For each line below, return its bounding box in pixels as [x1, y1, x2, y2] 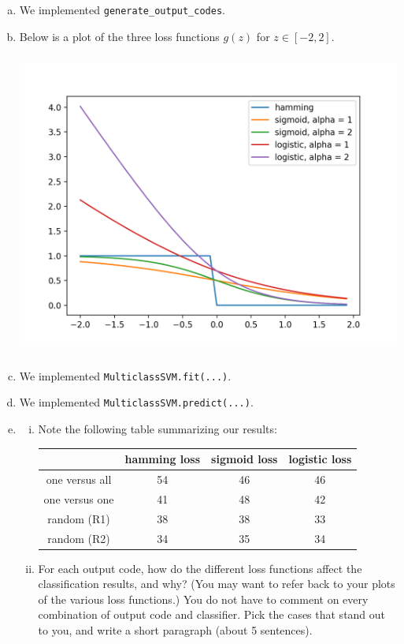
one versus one [43, 490, 114, 507]
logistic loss [288, 451, 352, 467]
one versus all [46, 471, 112, 488]
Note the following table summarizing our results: [38, 421, 277, 437]
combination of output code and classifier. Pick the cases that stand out [38, 606, 386, 623]
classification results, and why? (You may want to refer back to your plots [38, 575, 395, 592]
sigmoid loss [211, 451, 278, 467]
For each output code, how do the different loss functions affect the [38, 560, 362, 576]
